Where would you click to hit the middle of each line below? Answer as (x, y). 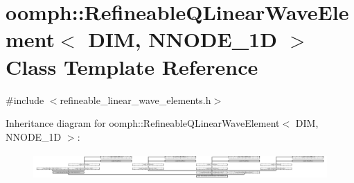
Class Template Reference (132, 66)
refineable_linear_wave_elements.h (135, 99)
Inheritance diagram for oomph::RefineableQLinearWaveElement (143, 123)
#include (25, 99)
